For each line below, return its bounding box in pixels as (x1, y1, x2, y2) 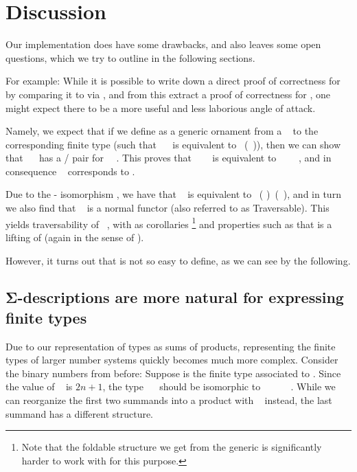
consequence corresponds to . (5, 164, 135, 178)
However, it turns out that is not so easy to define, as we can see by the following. (5, 253, 351, 267)
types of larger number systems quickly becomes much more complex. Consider (5, 352, 338, 367)
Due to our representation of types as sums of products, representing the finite (5, 339, 336, 353)
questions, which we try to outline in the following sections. (5, 50, 255, 65)
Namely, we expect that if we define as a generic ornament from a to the (5, 124, 319, 138)
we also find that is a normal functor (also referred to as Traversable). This (5, 201, 330, 215)
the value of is (5, 379, 73, 394)
